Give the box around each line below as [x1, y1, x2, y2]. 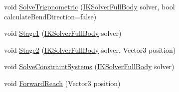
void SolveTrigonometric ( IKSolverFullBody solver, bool [4, 1, 175, 11]
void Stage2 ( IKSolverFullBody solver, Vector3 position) [4, 44, 176, 55]
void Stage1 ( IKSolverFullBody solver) [4, 28, 122, 38]
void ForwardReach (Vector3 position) [4, 78, 121, 88]
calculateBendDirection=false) [4, 11, 97, 21]
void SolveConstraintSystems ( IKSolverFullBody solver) [4, 61, 175, 72]
